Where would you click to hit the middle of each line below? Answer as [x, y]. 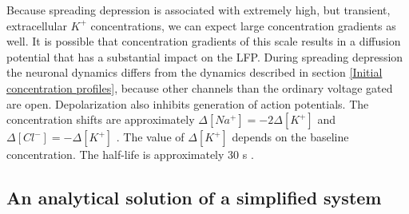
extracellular [37, 25]
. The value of [150, 137]
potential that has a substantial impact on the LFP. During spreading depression [205, 56]
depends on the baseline [290, 137]
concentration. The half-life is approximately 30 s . [130, 155]
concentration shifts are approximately [101, 119]
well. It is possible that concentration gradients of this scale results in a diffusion [204, 41]
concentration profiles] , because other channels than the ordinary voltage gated [200, 87]
